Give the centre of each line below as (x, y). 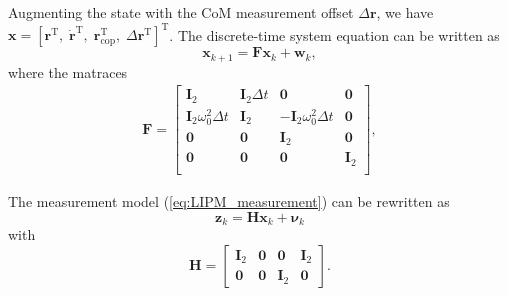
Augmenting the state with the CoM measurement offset (181, 12)
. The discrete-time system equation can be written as (334, 34)
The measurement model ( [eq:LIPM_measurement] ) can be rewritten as (229, 200)
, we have (405, 12)
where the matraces (68, 71)
